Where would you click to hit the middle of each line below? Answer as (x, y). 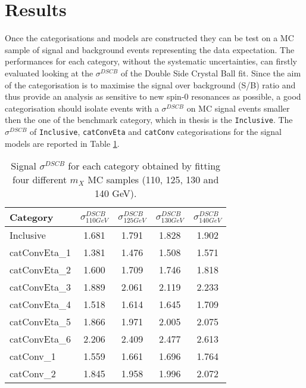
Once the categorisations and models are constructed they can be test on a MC (149, 38)
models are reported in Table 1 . (62, 143)
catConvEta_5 (40, 322)
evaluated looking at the (49, 73)
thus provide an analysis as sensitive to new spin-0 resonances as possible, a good (153, 96)
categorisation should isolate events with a (82, 108)
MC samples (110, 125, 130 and (153, 180)
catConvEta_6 (40, 339)
